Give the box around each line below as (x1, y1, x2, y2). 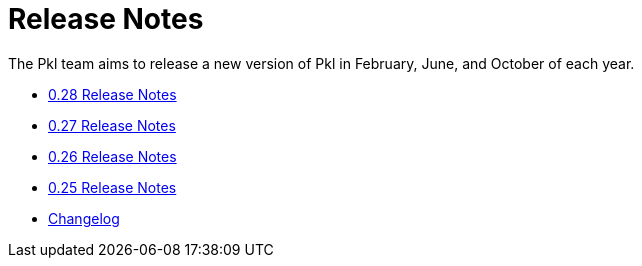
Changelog (48, 209, 120, 227)
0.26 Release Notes (48, 147, 177, 165)
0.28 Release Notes (48, 85, 177, 103)
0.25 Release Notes (48, 178, 177, 196)
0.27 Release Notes (48, 116, 176, 134)
